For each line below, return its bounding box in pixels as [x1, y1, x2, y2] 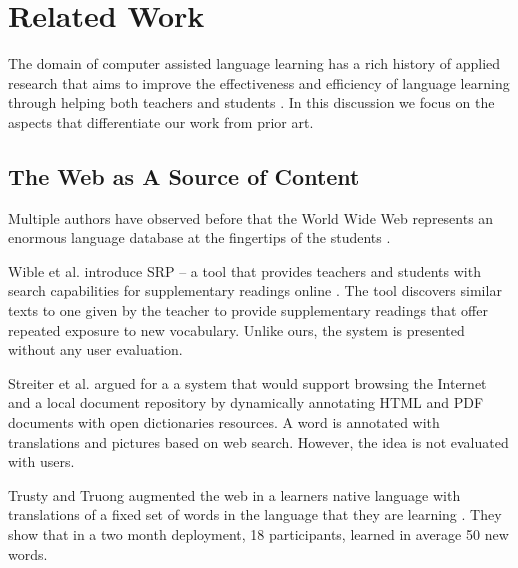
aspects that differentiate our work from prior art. [8, 111, 314, 132]
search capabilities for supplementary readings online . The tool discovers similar [8, 280, 502, 301]
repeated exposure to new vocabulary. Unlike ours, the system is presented [8, 319, 465, 340]
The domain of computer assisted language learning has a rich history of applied [8, 53, 501, 74]
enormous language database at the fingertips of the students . [8, 227, 391, 248]
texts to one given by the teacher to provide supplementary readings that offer [8, 300, 488, 321]
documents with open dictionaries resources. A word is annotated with [8, 412, 440, 433]
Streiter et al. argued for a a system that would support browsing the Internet [8, 372, 487, 393]
